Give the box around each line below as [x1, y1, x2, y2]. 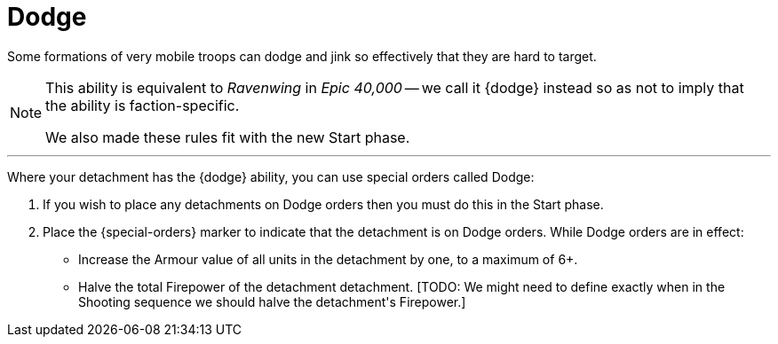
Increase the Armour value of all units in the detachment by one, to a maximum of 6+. [78, 251, 578, 267]
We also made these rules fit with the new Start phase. [45, 128, 410, 146]
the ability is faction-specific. [45, 96, 240, 114]
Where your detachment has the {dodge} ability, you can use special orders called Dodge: [7, 168, 535, 184]
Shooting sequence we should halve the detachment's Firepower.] [78, 293, 466, 309]
